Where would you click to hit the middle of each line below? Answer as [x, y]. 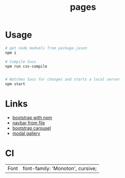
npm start [15, 84]
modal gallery [26, 133]
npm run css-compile [26, 66]
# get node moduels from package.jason [46, 48]
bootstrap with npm [32, 118]
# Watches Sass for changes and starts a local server [63, 80]
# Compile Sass [21, 62]
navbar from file [29, 123]
